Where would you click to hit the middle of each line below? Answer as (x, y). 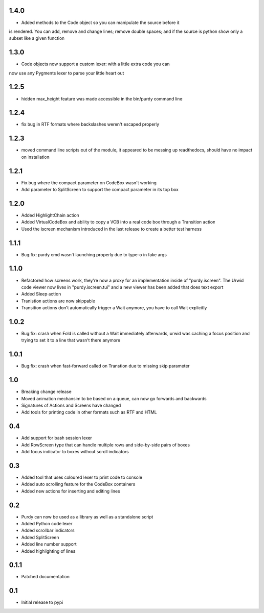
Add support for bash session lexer (57, 438)
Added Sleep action (41, 294)
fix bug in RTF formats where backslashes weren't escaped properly (90, 124)
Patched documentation (45, 577)
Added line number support (49, 544)
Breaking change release (46, 392)
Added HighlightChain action (50, 215)
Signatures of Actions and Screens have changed (71, 405)
